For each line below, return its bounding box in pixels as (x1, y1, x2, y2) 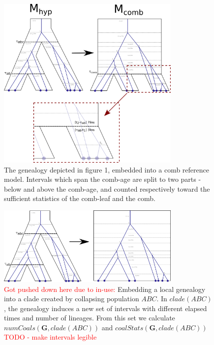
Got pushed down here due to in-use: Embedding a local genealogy (4, 284, 206, 294)
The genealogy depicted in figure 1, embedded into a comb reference (4, 164, 209, 174)
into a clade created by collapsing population (4, 293, 139, 304)
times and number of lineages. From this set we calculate (4, 313, 175, 323)
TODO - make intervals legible (4, 332, 97, 342)
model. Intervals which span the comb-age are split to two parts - (4, 174, 201, 184)
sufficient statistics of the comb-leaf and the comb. (4, 193, 155, 203)
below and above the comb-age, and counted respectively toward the (4, 183, 210, 194)
